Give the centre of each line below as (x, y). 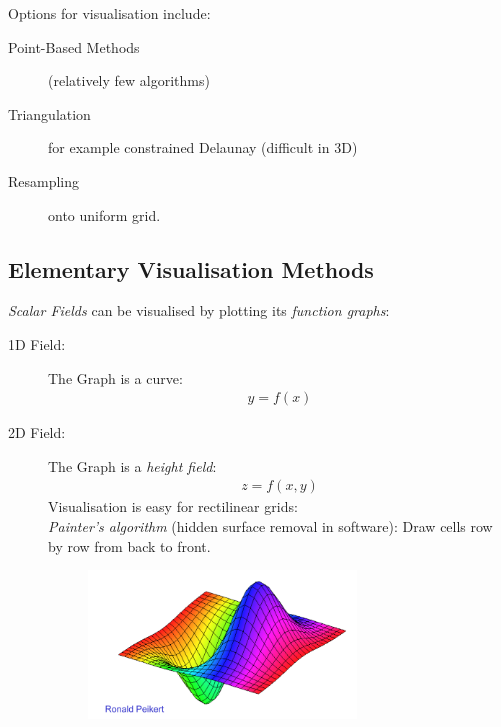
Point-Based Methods (74, 46)
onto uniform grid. (104, 214)
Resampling (44, 180)
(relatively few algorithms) (129, 80)
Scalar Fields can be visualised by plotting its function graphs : (199, 310)
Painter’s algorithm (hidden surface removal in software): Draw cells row (270, 525)
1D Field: (37, 343)
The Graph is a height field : (132, 465)
